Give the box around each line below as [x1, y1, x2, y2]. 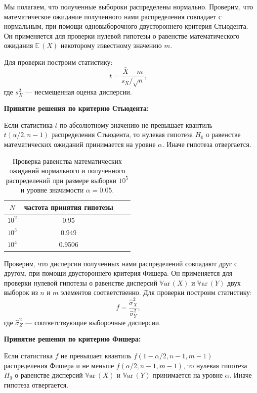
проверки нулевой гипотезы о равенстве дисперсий [4, 277, 158, 288]
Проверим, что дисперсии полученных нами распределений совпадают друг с [4, 258, 238, 268]
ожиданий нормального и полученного [9, 165, 125, 176]
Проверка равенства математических [12, 155, 122, 166]
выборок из [4, 287, 38, 297]
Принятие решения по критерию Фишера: [4, 334, 141, 344]
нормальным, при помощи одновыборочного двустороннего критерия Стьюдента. [4, 21, 248, 31]
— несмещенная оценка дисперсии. [25, 86, 132, 97]
